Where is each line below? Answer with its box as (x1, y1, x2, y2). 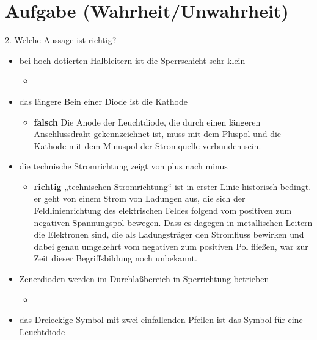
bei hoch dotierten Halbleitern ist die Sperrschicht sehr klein (19, 54, 246, 66)
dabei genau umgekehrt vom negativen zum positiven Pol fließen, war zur (34, 239, 308, 252)
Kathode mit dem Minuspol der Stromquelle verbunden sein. (34, 139, 261, 152)
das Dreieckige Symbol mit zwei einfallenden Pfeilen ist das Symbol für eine (19, 313, 303, 326)
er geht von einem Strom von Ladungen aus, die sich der (34, 192, 246, 205)
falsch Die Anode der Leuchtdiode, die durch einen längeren (34, 115, 261, 128)
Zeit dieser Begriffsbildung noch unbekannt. (34, 252, 197, 264)
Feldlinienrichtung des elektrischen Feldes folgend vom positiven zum (34, 204, 292, 217)
